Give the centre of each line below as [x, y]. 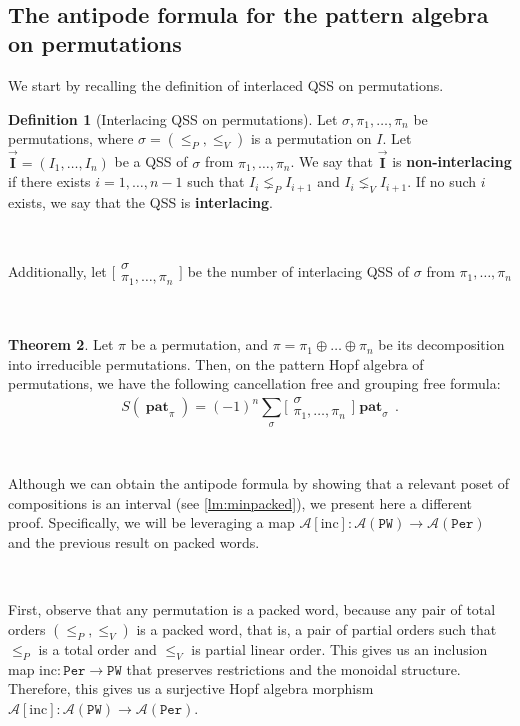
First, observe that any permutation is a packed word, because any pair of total [252, 609]
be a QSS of [151, 161]
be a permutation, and [199, 344]
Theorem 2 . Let [61, 344]
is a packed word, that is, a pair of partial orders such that [316, 628]
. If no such [442, 181]
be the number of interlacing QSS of [298, 271]
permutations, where [71, 138]
